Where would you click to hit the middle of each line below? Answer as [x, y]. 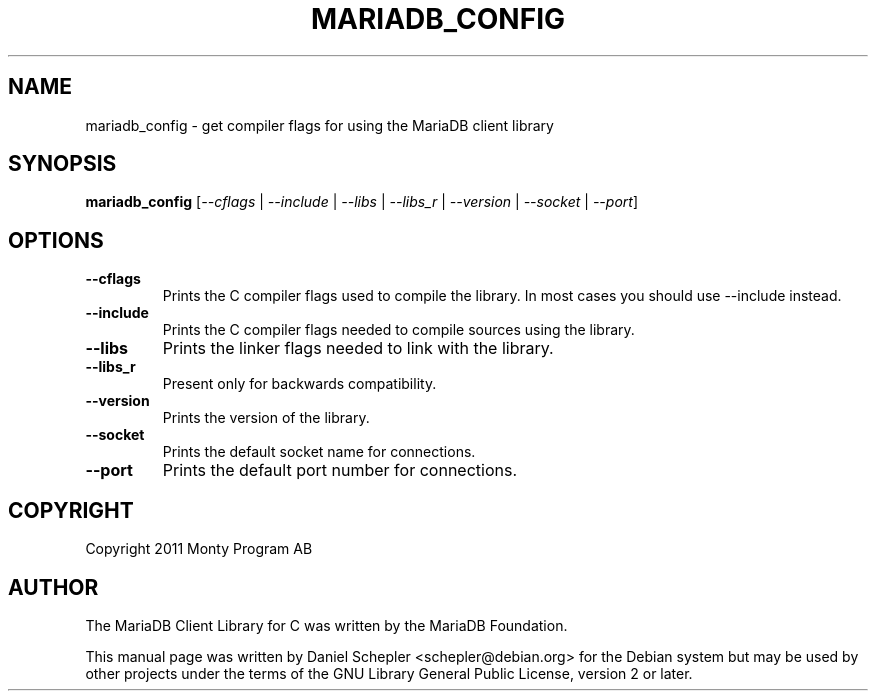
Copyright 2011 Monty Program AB [199, 549]
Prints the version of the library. [266, 418]
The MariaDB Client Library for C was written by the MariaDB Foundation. [326, 625]
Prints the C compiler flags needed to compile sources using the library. [398, 330]
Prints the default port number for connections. [340, 470]
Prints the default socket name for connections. [319, 452]
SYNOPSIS [62, 164]
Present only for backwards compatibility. [299, 384]
